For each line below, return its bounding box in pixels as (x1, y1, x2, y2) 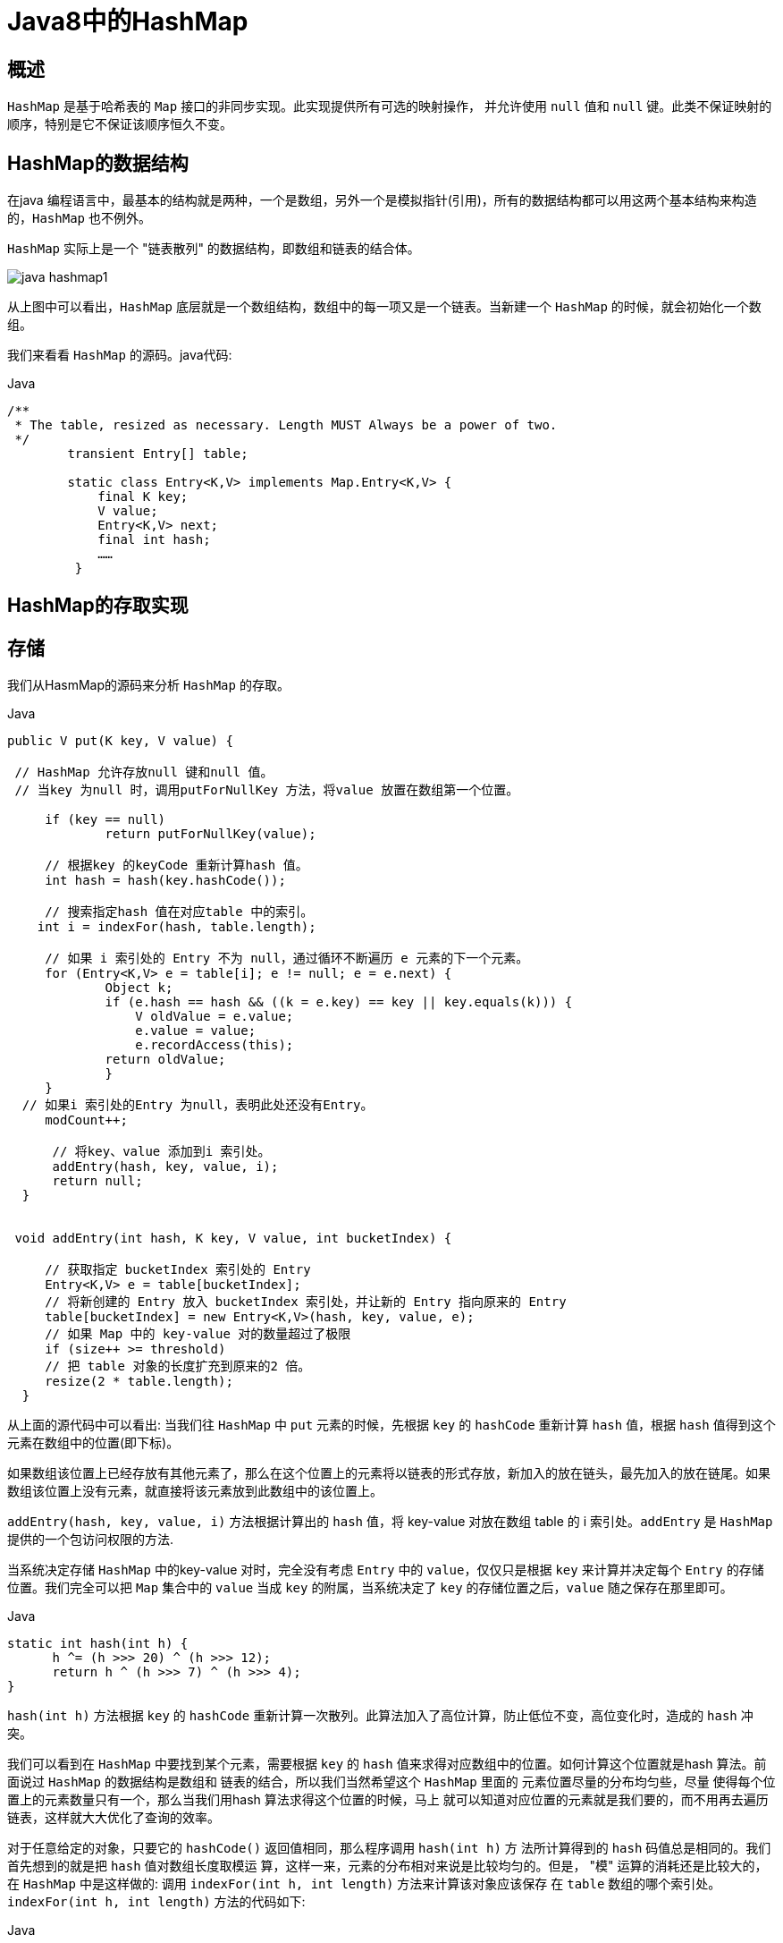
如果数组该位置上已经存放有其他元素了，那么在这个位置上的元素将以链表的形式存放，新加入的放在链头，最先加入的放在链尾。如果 (7, 1465, 770, 1481)
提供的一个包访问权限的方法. (7, 1531, 174, 1548)
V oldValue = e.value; (135, 1009, 294, 1024)
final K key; (97, 489, 189, 505)
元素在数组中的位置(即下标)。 (7, 1435, 180, 1451)
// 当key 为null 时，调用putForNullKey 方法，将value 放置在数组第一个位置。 (14, 783, 519, 798)
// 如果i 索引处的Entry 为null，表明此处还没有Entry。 (21, 1098, 374, 1113)
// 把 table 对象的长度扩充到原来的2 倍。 (45, 1359, 311, 1374)
